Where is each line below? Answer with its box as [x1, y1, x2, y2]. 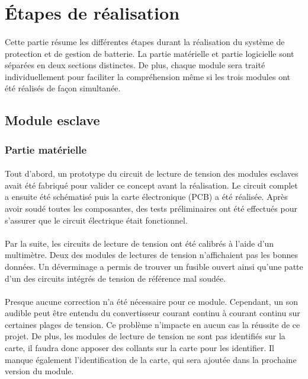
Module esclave [5, 111, 100, 129]
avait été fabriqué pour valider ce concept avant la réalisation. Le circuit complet [5, 179, 298, 191]
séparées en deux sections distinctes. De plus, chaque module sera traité [5, 59, 265, 71]
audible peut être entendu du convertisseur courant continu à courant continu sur [5, 307, 300, 319]
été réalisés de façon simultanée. [5, 82, 121, 94]
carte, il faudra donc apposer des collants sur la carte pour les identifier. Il [5, 342, 274, 354]
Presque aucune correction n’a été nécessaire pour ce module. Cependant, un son [5, 295, 298, 307]
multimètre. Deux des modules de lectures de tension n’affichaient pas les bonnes [5, 249, 299, 261]
